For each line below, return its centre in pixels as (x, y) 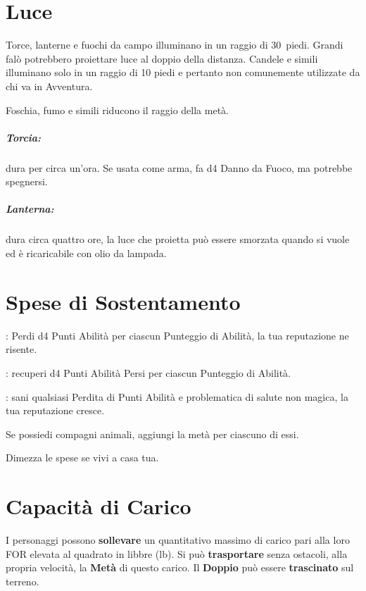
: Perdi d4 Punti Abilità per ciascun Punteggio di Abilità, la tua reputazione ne (177, 335)
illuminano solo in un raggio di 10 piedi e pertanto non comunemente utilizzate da (183, 72)
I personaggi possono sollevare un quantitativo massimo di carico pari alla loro (178, 540)
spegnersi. (27, 181)
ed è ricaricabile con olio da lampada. (86, 253)
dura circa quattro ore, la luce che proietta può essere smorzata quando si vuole (178, 239)
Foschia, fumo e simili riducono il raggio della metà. (117, 110)
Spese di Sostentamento (123, 301)
